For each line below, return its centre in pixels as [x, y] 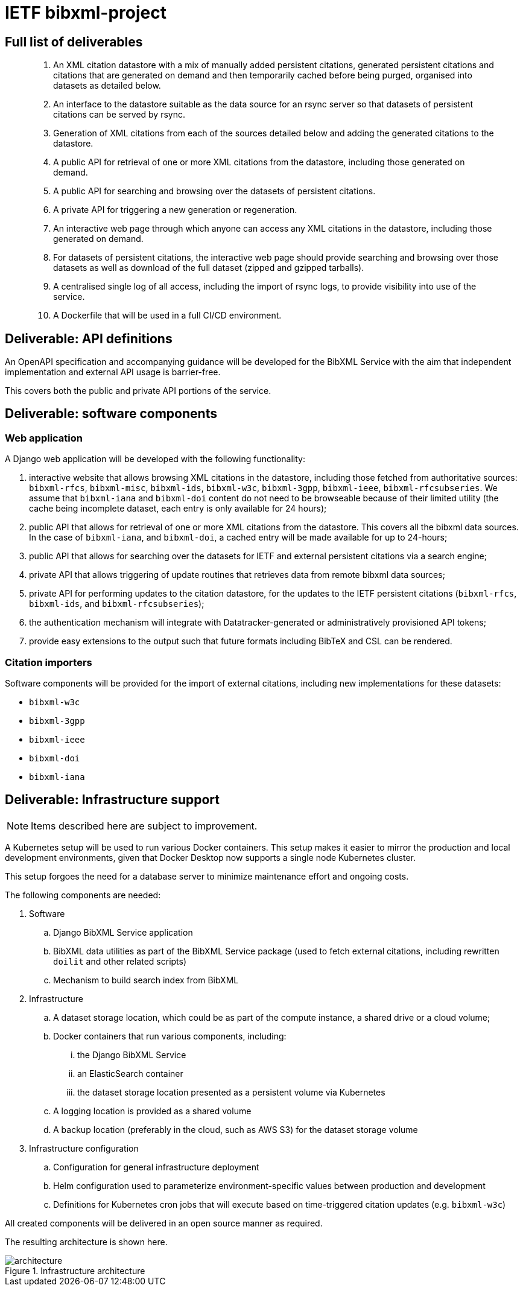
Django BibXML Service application [123, 932]
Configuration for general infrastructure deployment [156, 1167]
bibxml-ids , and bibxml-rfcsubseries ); [117, 604]
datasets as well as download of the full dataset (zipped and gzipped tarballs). [209, 268]
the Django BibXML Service [132, 1055]
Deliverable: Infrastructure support [113, 800]
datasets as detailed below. [107, 86]
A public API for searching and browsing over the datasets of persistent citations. [214, 191]
